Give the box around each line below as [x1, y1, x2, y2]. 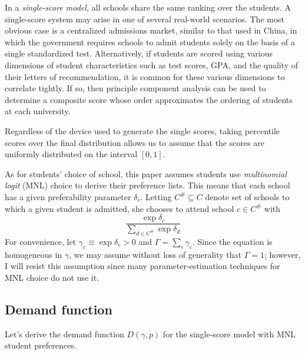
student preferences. [5, 339, 77, 351]
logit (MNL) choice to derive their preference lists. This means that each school [5, 179, 290, 191]
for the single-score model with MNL [163, 327, 296, 340]
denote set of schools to [205, 190, 290, 203]
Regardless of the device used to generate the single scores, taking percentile [5, 124, 280, 137]
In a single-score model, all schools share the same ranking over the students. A [5, 1, 291, 13]
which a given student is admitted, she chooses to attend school [5, 202, 234, 214]
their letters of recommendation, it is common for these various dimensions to [5, 70, 285, 82]
